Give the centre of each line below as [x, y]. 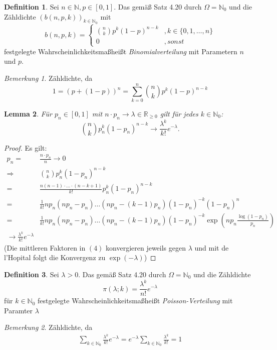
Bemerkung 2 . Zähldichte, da [48, 327]
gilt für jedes [179, 113]
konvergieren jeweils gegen [146, 247]
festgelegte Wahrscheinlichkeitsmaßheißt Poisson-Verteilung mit [135, 301]
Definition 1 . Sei [32, 7]
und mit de [212, 247]
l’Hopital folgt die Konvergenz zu [55, 257]
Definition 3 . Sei [32, 274]
